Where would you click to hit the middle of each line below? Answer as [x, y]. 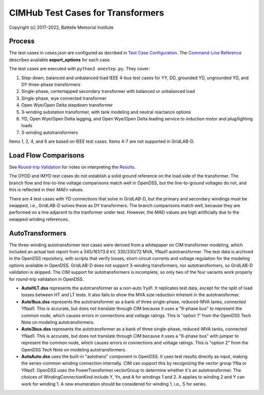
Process [22, 41]
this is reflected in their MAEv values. [46, 190]
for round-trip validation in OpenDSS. [46, 279]
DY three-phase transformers [51, 85]
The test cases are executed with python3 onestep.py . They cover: [79, 69]
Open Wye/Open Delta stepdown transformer [67, 105]
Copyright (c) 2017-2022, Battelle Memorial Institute [61, 27]
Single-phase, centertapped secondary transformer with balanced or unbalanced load [108, 91]
